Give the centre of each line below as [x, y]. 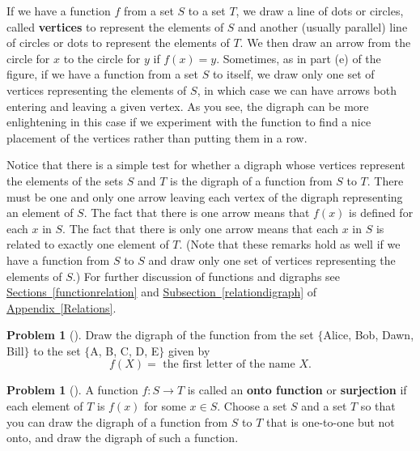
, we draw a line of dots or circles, [320, 11]
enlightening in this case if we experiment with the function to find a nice [189, 122]
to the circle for [102, 58]
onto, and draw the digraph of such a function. [123, 438]
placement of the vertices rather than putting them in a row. [157, 137]
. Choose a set [252, 406]
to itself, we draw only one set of [293, 74]
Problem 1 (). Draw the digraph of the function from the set [160, 335]
